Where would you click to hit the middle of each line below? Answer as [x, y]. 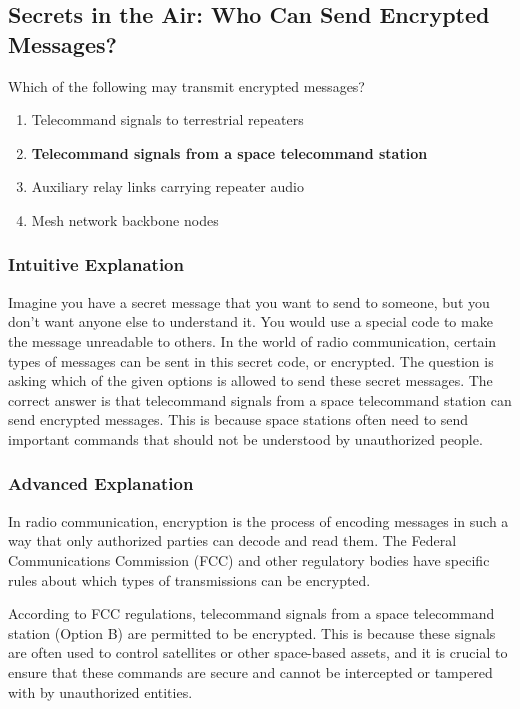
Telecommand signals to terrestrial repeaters [167, 119]
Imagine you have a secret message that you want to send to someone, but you [249, 301]
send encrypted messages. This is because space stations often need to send [238, 419]
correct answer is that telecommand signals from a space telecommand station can [260, 399]
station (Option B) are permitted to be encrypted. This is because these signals [252, 632]
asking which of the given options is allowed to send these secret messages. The [250, 380]
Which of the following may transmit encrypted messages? [186, 85]
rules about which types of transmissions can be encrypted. [189, 579]
